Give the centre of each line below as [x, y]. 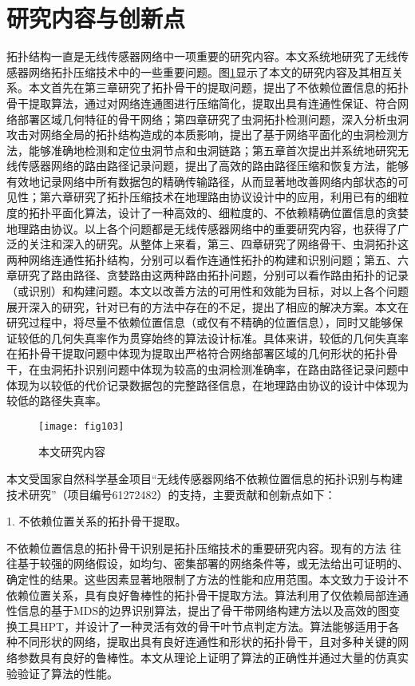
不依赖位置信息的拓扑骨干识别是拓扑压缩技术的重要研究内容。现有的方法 [196, 547]
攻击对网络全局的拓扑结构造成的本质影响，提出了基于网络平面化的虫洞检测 [202, 135]
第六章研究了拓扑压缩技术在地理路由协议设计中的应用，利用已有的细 [218, 197]
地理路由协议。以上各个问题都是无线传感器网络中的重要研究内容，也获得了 [202, 228]
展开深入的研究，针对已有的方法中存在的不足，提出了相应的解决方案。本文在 [207, 306]
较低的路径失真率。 [57, 400]
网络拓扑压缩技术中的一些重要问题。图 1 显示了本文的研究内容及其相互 [210, 71]
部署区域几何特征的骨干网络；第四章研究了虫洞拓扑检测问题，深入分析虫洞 [213, 119]
